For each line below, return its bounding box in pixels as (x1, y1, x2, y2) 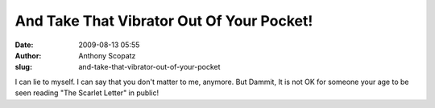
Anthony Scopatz (78, 50, 136, 60)
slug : (14, 62, 32, 72)
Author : (14, 50, 42, 60)
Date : (14, 40, 34, 50)
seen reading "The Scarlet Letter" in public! (14, 88, 159, 98)
